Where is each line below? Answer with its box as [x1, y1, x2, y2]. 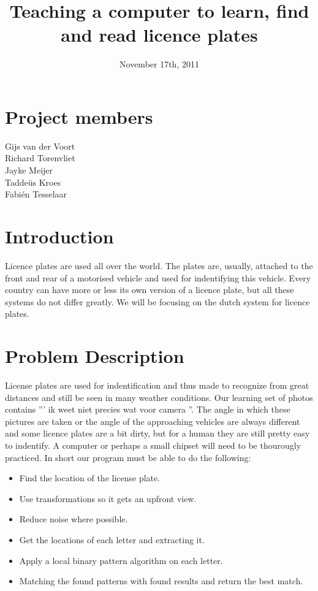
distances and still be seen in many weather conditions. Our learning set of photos [5, 391, 313, 403]
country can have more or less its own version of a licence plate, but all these [5, 283, 294, 296]
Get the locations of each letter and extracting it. [19, 533, 205, 546]
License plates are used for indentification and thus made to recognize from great [5, 379, 309, 392]
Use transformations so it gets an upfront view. [19, 492, 197, 505]
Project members [5, 104, 153, 129]
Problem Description [5, 343, 184, 368]
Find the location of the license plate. [19, 471, 161, 484]
